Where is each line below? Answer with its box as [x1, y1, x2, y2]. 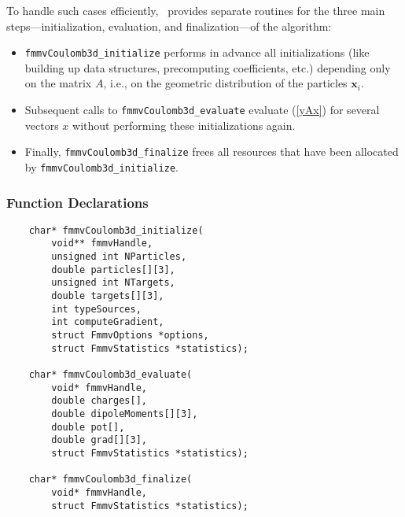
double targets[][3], [51, 290, 164, 302]
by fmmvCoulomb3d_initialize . [24, 158, 179, 175]
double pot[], [51, 421, 125, 433]
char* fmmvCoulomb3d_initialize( [28, 224, 204, 236]
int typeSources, [51, 303, 142, 315]
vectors [24, 116, 59, 133]
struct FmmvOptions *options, [51, 330, 209, 342]
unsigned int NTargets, [51, 277, 175, 289]
